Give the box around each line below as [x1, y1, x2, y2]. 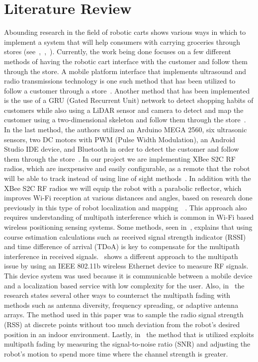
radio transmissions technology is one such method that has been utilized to [4, 76, 236, 86]
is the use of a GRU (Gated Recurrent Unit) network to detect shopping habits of [4, 95, 254, 105]
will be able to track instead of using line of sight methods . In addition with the [4, 173, 251, 183]
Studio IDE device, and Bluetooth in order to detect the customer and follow [4, 144, 239, 154]
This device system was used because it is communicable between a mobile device [4, 270, 253, 280]
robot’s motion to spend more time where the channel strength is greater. [4, 348, 228, 359]
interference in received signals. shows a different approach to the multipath [4, 251, 238, 261]
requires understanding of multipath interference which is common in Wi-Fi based [4, 212, 254, 222]
